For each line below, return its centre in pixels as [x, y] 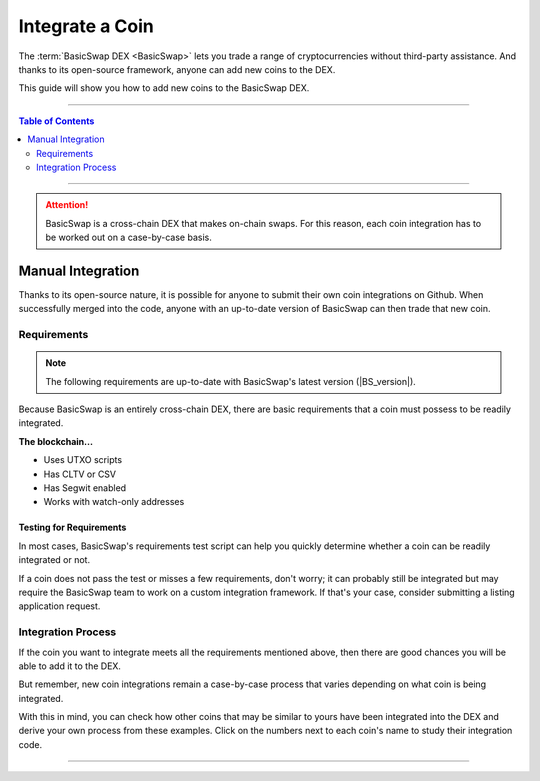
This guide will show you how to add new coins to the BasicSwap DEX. [164, 88]
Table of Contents [56, 121]
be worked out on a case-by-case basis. [128, 237]
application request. [59, 606]
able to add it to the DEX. [70, 666]
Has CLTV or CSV [80, 474]
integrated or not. [54, 560]
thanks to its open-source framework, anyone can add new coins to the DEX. [177, 69]
